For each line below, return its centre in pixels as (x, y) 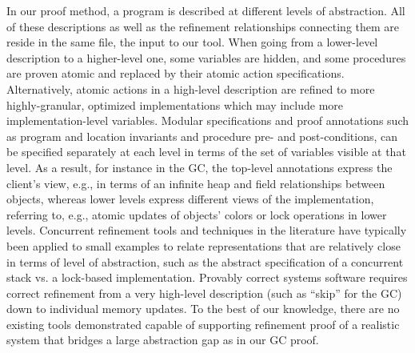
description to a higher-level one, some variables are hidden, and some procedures (206, 57)
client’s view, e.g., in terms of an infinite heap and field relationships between (196, 183)
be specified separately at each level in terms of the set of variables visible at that (206, 152)
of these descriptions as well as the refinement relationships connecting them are (203, 26)
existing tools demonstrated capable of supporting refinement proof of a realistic (203, 324)
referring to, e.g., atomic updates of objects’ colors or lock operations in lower (197, 214)
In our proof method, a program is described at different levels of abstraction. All (206, 10)
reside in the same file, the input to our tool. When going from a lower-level (192, 42)
